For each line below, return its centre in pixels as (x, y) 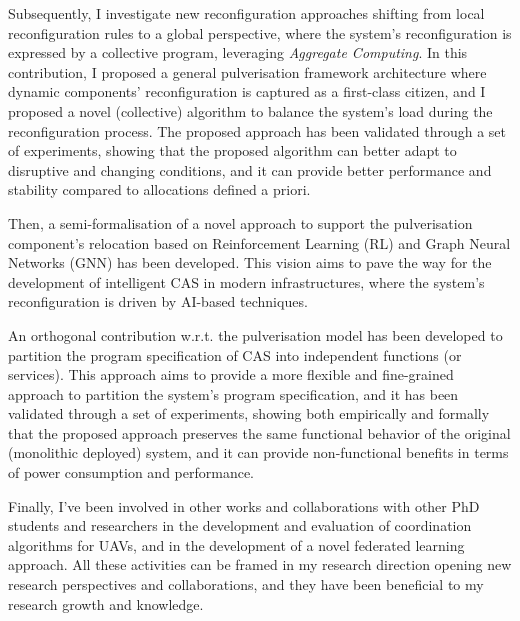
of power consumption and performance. (131, 472)
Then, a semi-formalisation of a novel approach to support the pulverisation (240, 222)
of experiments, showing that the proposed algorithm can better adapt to (232, 150)
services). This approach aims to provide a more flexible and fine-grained (231, 374)
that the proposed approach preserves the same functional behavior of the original (259, 432)
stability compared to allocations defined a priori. (159, 189)
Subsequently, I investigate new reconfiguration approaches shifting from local (246, 13)
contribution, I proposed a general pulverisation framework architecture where (247, 71)
